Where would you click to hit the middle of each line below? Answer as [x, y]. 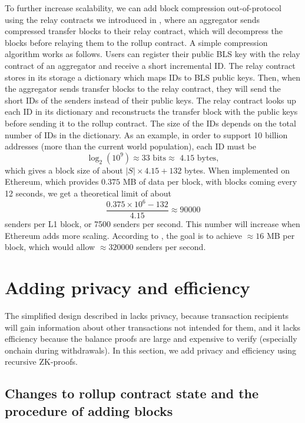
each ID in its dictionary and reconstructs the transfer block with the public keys [151, 111]
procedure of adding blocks [89, 410]
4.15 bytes [198, 158]
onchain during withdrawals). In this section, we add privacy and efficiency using [151, 350]
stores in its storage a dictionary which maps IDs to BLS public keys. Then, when [153, 77]
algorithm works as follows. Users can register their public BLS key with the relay [152, 54]
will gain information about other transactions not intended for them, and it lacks [153, 327]
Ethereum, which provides [52, 181]
